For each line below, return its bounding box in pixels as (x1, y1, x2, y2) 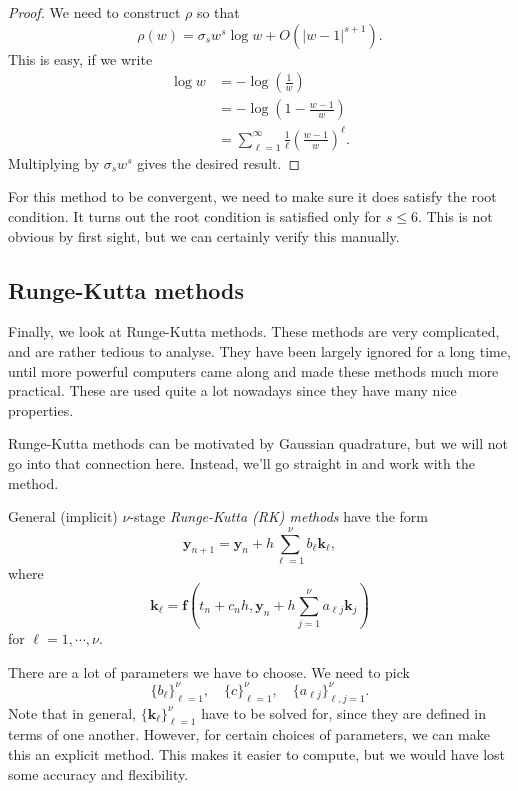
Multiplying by (8, 152, 100, 173)
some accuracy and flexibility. (8, 763, 189, 784)
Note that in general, (8, 702, 136, 723)
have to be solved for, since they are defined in (201, 702, 487, 723)
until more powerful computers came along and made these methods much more (8, 360, 499, 381)
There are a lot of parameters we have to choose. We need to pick (8, 661, 410, 682)
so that (196, 2, 240, 22)
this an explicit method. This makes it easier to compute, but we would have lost (8, 744, 505, 765)
